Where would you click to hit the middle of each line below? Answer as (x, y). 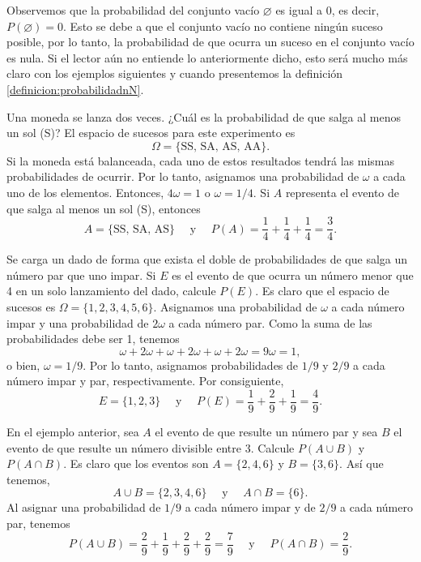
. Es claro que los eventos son (136, 463)
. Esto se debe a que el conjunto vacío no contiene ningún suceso (223, 26)
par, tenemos (38, 523)
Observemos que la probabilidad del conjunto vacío (133, 10)
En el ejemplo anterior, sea (73, 431)
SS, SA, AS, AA (221, 146)
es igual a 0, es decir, (327, 10)
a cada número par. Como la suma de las (270, 322)
